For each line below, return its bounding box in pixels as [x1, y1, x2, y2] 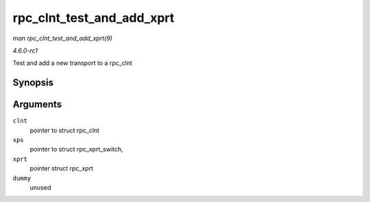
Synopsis [12, 77, 54, 89]
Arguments [12, 99, 62, 111]
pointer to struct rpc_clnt [29, 126, 99, 134]
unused [29, 183, 51, 191]
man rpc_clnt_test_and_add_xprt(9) [12, 34, 113, 42]
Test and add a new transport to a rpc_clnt [12, 59, 133, 68]
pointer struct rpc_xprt [29, 164, 94, 173]
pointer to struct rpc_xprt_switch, [29, 145, 123, 154]
